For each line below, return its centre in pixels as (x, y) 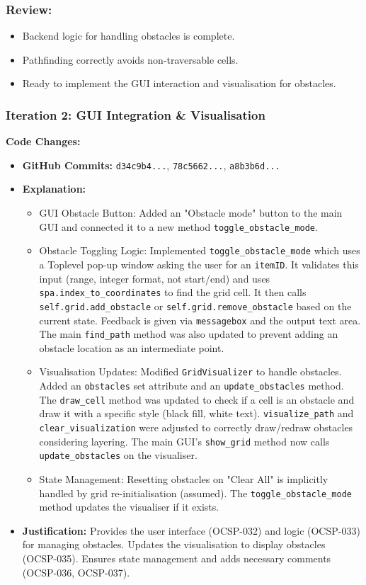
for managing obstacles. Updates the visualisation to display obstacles (174, 544)
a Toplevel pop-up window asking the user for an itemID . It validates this (199, 264)
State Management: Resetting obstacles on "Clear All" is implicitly (184, 479)
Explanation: (54, 189)
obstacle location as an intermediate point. (132, 347)
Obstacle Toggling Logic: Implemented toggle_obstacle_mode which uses (200, 250)
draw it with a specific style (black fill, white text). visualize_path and (196, 413)
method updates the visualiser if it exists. (129, 507)
